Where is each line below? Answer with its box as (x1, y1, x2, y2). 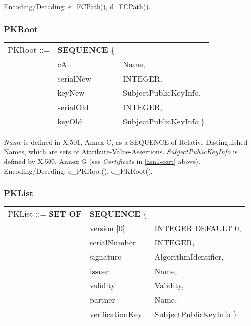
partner (89, 294, 115, 306)
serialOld (57, 101, 89, 113)
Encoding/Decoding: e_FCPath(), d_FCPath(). (4, 1, 151, 11)
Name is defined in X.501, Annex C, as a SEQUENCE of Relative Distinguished (4, 136, 248, 147)
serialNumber (89, 237, 136, 248)
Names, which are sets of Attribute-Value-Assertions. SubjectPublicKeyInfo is (4, 146, 238, 157)
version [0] (89, 222, 125, 234)
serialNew (57, 72, 91, 84)
